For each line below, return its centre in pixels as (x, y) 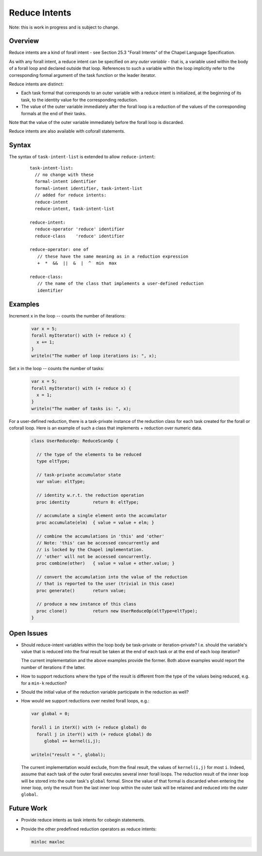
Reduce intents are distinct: (36, 84)
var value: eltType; (61, 482)
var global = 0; (51, 714)
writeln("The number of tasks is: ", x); (81, 409)
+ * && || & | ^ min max (77, 263)
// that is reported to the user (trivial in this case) (106, 584)
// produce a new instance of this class (87, 604)
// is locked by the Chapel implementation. (90, 550)
